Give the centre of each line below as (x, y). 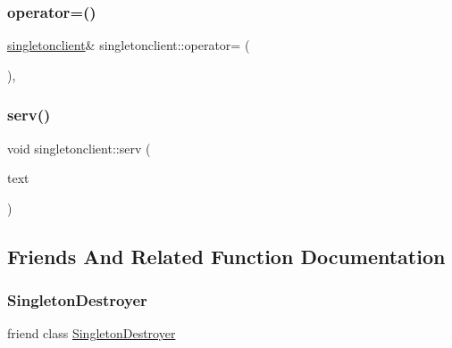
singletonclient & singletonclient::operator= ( (129, 45)
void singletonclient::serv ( (79, 148)
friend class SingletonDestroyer (92, 333)
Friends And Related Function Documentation (226, 256)
